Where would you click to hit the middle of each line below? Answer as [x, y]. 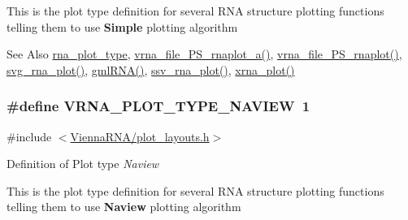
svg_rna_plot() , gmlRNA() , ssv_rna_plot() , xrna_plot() [151, 69]
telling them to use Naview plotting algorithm [124, 207]
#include [29, 136]
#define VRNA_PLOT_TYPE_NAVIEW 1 [158, 106]
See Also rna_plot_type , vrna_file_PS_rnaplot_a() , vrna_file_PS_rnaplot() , [204, 54]
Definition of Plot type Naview [83, 164]
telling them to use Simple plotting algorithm [122, 26]
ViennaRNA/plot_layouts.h [140, 136]
